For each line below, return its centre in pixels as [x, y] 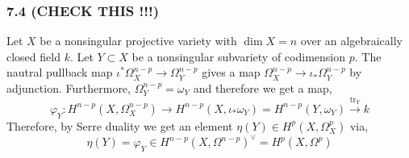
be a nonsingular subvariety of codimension [239, 56]
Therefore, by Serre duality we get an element [120, 125]
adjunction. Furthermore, [69, 88]
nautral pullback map [60, 72]
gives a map [231, 72]
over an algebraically [351, 41]
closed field [33, 56]
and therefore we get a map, [263, 88]
